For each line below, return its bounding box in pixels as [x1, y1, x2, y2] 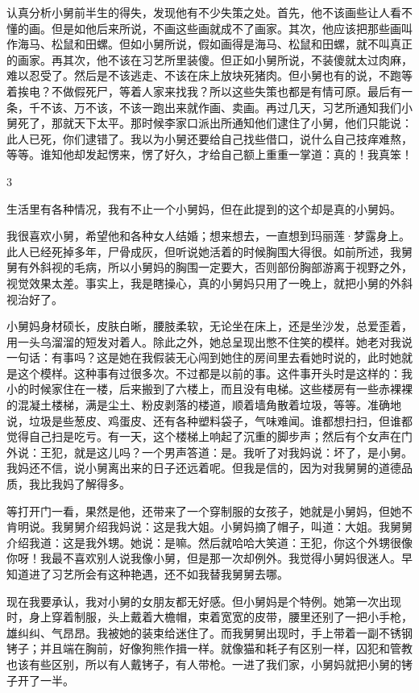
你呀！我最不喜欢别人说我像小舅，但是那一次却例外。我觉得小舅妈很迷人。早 [6, 550, 413, 566]
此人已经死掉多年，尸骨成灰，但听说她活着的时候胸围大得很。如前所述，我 [6, 243, 401, 259]
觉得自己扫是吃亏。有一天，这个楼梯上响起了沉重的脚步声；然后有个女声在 [6, 428, 401, 445]
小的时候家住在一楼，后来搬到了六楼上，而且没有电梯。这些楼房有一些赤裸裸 [6, 380, 413, 397]
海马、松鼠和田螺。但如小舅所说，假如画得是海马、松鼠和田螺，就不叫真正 [17, 35, 413, 52]
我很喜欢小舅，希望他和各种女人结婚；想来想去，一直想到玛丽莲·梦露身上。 [6, 227, 410, 244]
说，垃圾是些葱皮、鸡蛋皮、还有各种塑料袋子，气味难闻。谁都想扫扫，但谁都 [6, 412, 413, 429]
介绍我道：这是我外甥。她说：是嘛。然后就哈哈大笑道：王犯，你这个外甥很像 [6, 533, 413, 550]
